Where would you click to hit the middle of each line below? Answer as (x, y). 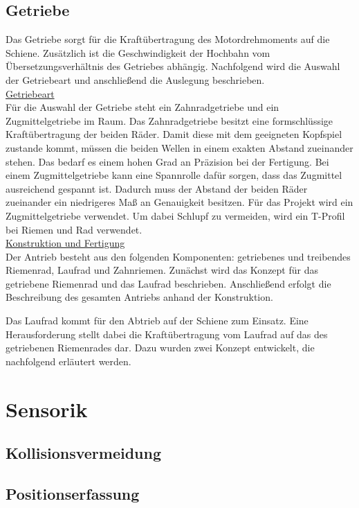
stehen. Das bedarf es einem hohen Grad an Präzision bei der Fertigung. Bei (167, 161)
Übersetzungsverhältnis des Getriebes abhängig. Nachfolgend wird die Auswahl (173, 66)
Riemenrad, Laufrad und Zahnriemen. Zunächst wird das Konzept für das (162, 270)
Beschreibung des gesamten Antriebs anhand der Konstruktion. (139, 297)
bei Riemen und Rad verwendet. (74, 229)
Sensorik (47, 409)
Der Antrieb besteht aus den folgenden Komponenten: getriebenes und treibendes (178, 256)
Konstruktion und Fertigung (65, 243)
